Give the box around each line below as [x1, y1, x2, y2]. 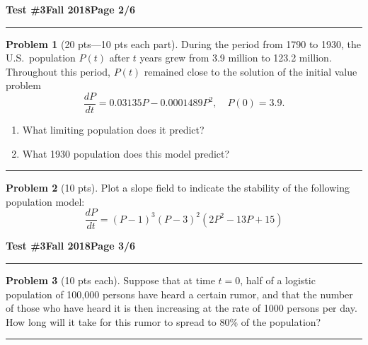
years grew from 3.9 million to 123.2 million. [139, 50, 332, 65]
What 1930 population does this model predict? [22, 146, 230, 160]
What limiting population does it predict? [22, 122, 205, 137]
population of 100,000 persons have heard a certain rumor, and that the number [6, 286, 353, 301]
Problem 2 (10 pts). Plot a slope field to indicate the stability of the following [6, 180, 350, 195]
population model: [6, 194, 85, 209]
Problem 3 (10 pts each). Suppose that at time [6, 273, 215, 288]
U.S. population [6, 50, 76, 65]
